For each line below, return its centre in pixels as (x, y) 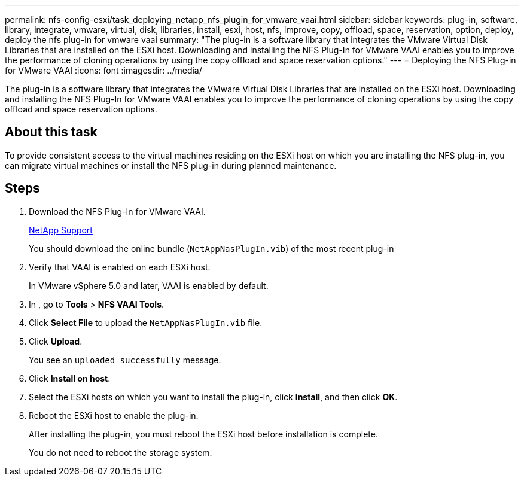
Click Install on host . (70, 378)
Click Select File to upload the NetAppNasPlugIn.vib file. (146, 322)
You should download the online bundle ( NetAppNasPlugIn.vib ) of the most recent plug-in (211, 248)
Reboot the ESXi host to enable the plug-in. (114, 415)
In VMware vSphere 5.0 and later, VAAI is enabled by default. (149, 285)
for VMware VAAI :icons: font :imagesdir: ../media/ (103, 70)
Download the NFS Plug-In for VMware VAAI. (117, 211)
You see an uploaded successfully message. (125, 360)
